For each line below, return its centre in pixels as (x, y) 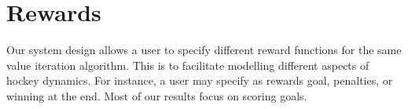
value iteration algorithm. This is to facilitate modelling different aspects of (188, 65)
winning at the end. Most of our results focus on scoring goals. (157, 95)
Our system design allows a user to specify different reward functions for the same (204, 50)
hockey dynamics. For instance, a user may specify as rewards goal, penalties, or (200, 80)
